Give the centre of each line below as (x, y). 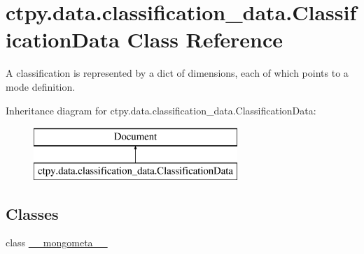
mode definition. (41, 86)
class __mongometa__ (57, 242)
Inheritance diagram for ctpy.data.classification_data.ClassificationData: (161, 110)
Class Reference (205, 39)
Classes (32, 213)
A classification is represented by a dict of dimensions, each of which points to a (177, 73)
